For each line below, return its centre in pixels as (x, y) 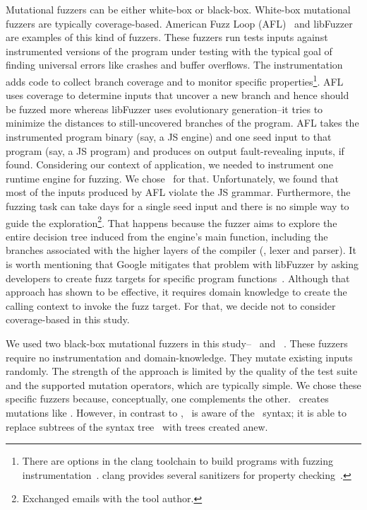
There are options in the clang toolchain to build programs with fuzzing (178, 461)
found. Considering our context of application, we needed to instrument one (169, 164)
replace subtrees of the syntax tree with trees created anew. (137, 426)
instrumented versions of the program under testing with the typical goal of (169, 51)
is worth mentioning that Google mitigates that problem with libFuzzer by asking (182, 264)
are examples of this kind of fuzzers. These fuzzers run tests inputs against (167, 37)
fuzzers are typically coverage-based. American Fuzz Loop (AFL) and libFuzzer (179, 23)
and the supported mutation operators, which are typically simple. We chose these (183, 384)
